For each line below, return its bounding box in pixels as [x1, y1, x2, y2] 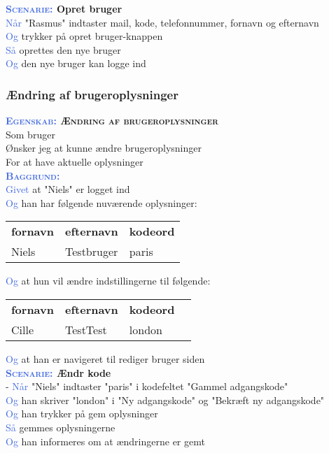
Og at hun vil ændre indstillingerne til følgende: [6, 273, 211, 288]
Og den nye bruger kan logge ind [6, 56, 146, 71]
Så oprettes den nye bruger [6, 42, 121, 57]
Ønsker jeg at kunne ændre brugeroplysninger [6, 141, 202, 155]
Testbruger [65, 243, 118, 260]
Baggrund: [6, 168, 60, 182]
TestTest [65, 321, 107, 338]
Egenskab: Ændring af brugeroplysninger [6, 113, 218, 128]
